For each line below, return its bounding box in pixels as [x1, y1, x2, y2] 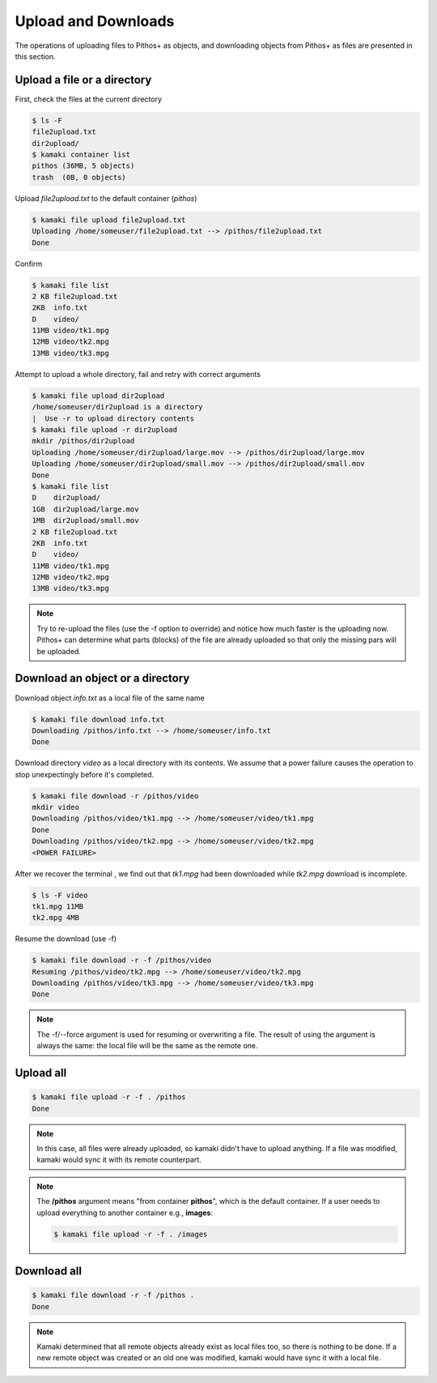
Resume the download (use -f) [15, 934, 117, 944]
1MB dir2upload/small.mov [32, 516, 139, 525]
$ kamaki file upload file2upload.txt [32, 215, 186, 225]
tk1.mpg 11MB [32, 901, 84, 911]
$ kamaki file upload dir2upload [32, 391, 165, 400]
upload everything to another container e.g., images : [36, 1208, 214, 1218]
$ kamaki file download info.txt [32, 714, 165, 724]
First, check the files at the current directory [15, 94, 162, 104]
